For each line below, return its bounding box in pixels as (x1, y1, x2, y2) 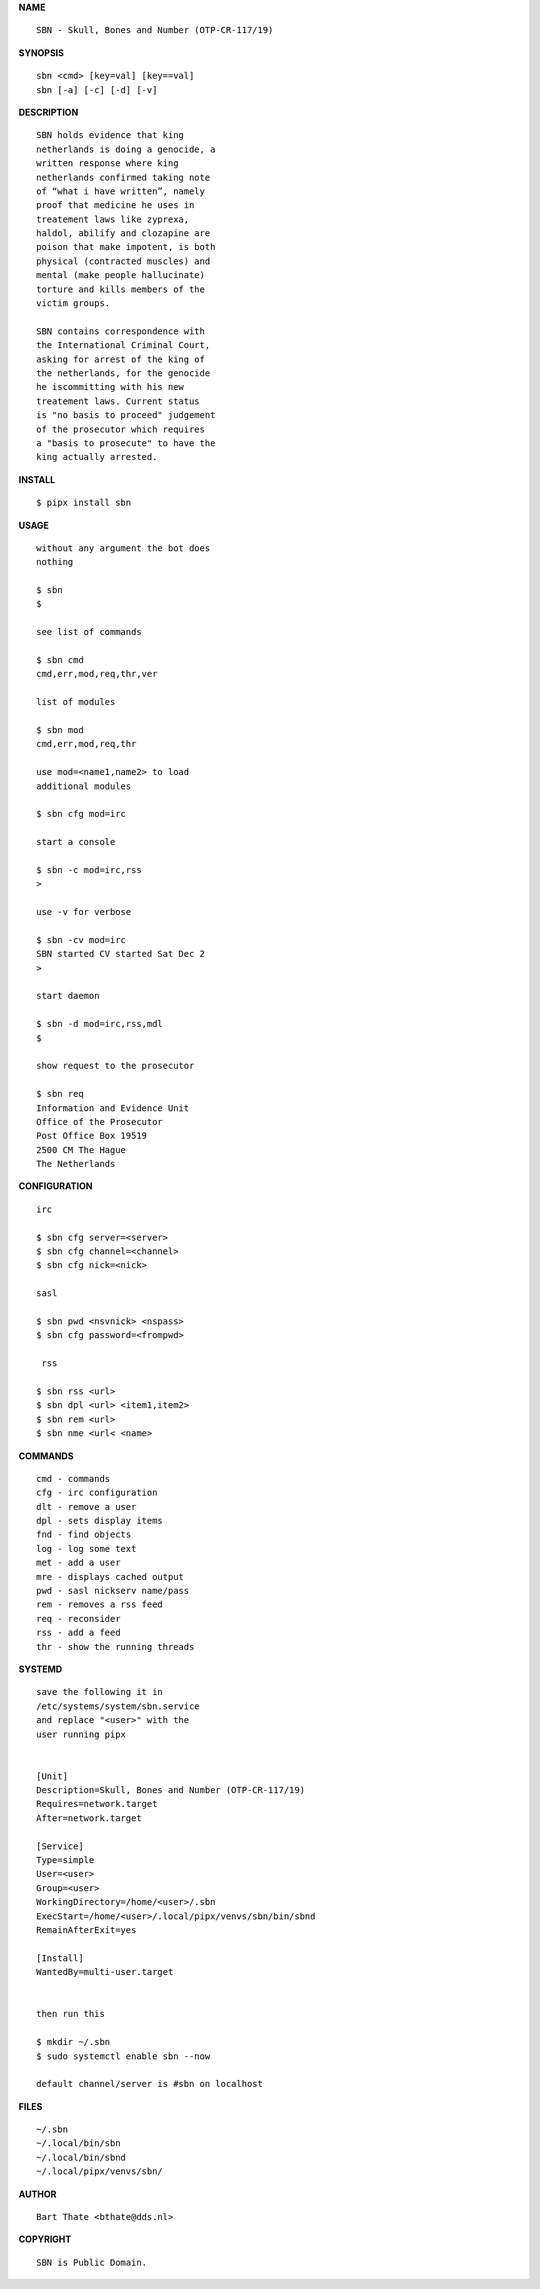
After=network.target (36, 1812, 142, 1824)
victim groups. (36, 298, 111, 309)
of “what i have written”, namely (36, 185, 205, 197)
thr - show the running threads (36, 1641, 195, 1652)
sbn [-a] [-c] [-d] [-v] (36, 84, 158, 95)
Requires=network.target (36, 1798, 158, 1810)
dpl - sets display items (36, 1515, 164, 1527)
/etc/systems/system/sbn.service (36, 1700, 200, 1712)
